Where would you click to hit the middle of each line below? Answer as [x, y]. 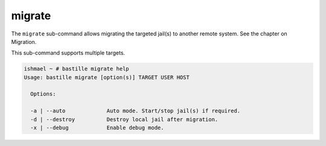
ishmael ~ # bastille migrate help [76, 69]
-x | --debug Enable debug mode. [97, 128]
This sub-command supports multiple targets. [68, 53]
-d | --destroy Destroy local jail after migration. [124, 119]
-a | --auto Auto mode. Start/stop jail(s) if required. [136, 111]
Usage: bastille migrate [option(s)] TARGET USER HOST [107, 77]
